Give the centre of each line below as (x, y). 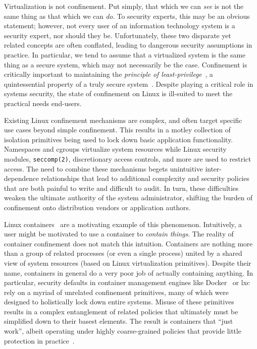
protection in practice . (39, 340)
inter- (213, 168)
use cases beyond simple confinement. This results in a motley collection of (117, 130)
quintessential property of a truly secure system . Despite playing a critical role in (129, 84)
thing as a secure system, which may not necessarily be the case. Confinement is (126, 64)
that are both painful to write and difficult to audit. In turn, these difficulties (121, 188)
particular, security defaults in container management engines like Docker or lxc (127, 282)
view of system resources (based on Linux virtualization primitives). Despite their (128, 262)
